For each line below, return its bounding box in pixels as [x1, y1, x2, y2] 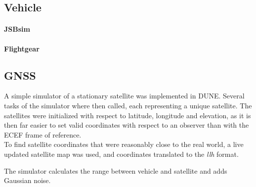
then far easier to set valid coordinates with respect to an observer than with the [4, 120, 249, 130]
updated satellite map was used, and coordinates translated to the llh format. [4, 148, 239, 159]
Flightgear [4, 43, 40, 53]
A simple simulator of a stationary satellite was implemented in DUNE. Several [4, 91, 245, 101]
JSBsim [4, 24, 30, 34]
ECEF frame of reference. [4, 129, 82, 140]
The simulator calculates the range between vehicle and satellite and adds [4, 165, 227, 176]
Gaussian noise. [4, 175, 51, 186]
